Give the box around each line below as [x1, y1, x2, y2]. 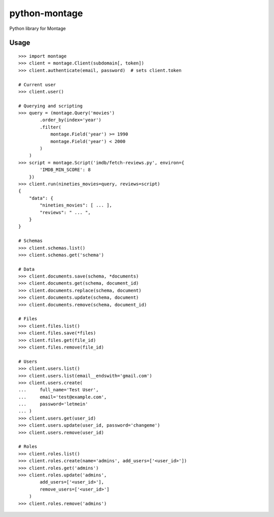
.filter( [40, 124, 61, 130]
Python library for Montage [9, 25, 66, 31]
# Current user [18, 82, 56, 87]
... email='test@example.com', [18, 394, 107, 400]
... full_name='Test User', [18, 387, 99, 393]
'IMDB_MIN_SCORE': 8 [40, 167, 91, 173]
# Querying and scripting [18, 103, 83, 109]
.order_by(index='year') [40, 117, 101, 123]
